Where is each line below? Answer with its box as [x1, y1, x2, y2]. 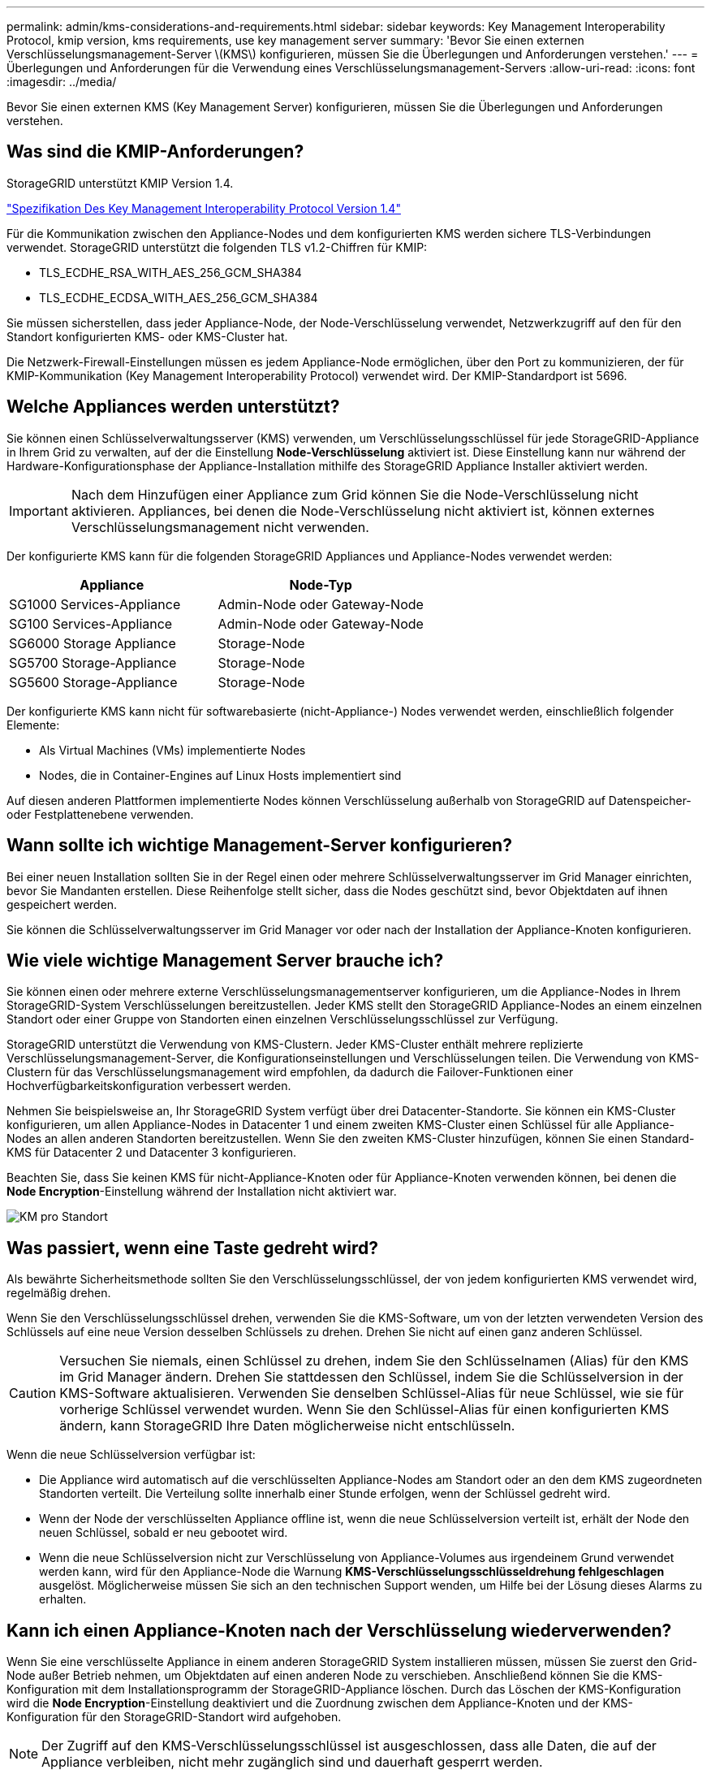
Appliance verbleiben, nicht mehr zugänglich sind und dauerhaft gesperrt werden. [41, 1754, 543, 1771]
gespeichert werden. [6, 897, 118, 911]
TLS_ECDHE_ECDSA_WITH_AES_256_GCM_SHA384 [39, 290, 318, 305]
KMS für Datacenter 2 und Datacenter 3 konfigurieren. [6, 1145, 297, 1160]
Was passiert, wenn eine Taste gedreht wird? [6, 1237, 379, 1258]
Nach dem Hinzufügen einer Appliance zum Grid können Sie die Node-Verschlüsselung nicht [71, 486, 639, 503]
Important [9, 502, 68, 519]
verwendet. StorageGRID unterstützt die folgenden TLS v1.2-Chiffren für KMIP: [6, 240, 428, 254]
